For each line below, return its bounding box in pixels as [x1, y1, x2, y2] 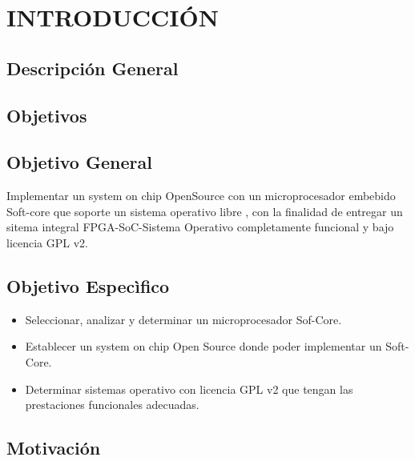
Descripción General [6, 55, 179, 80]
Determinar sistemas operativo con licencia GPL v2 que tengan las [25, 380, 353, 397]
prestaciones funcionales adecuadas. [25, 396, 199, 413]
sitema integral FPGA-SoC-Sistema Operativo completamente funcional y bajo [6, 218, 394, 235]
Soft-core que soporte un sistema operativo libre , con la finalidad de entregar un [6, 202, 403, 219]
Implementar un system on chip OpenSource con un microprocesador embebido [6, 187, 396, 204]
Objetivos [6, 102, 87, 127]
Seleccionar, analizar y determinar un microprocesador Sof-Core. [25, 311, 342, 327]
